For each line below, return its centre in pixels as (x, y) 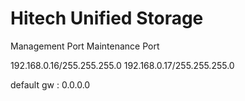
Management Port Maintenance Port (85, 46)
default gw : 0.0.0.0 (50, 84)
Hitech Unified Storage (107, 18)
